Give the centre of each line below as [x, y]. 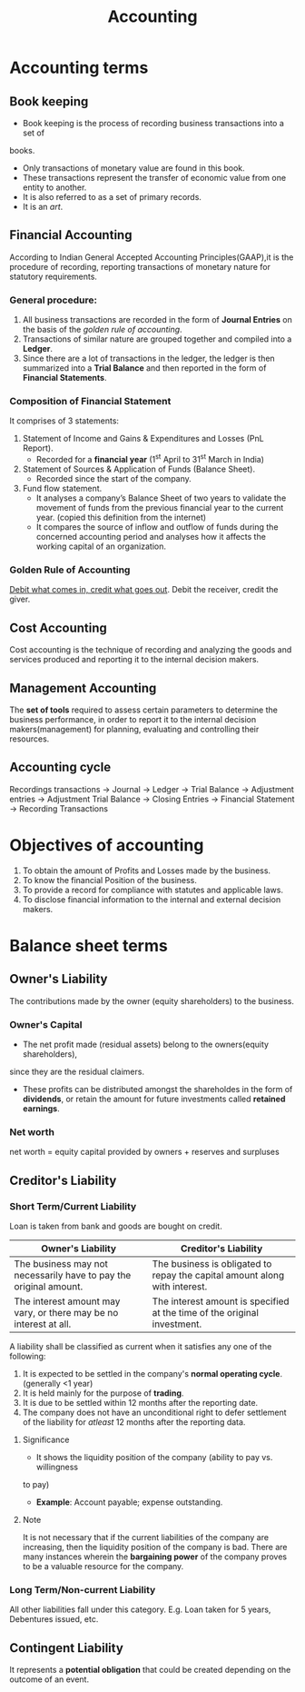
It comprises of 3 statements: [64, 421]
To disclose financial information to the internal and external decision [152, 899]
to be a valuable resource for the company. [103, 1567]
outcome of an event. [49, 1679]
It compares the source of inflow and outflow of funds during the [157, 527]
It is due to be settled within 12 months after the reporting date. [140, 1403]
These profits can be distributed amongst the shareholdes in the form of [157, 1090]
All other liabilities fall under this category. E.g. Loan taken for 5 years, [140, 1609]
